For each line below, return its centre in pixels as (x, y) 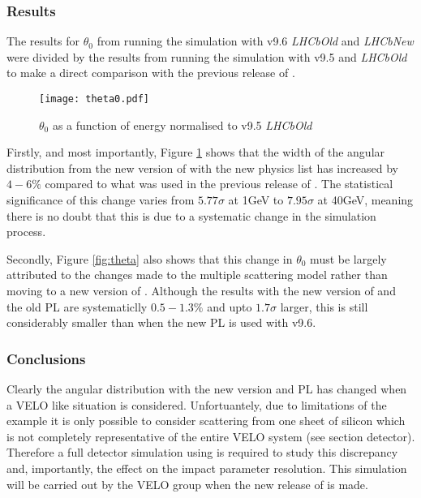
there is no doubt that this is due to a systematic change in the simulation (191, 215)
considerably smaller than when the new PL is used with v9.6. (161, 322)
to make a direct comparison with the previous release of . (151, 73)
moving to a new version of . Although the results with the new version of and (201, 290)
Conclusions (46, 358)
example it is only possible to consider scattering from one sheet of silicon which (206, 421)
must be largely (348, 258)
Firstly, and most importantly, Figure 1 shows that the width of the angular (196, 152)
